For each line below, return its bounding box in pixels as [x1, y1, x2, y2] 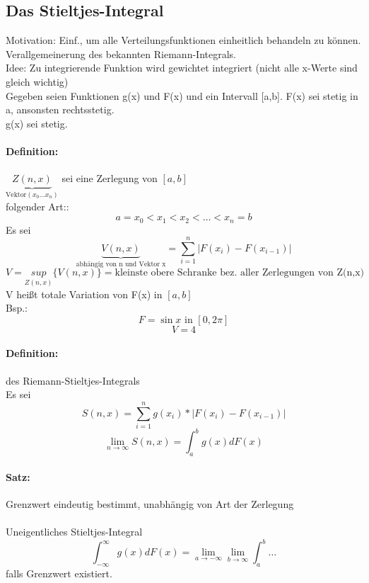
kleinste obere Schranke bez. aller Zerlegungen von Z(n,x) [115, 268, 364, 278]
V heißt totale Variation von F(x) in [6, 286, 163, 301]
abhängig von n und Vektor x [76, 260, 166, 268]
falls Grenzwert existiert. [6, 566, 112, 581]
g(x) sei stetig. [6, 115, 68, 130]
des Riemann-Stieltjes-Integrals [6, 373, 140, 387]
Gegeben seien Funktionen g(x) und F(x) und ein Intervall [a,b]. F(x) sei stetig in [6, 88, 358, 103]
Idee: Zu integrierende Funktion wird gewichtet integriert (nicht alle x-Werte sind [6, 60, 358, 75]
